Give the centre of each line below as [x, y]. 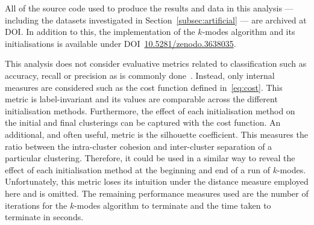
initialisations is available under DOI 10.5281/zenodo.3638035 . [121, 43]
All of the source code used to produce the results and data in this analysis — [149, 8]
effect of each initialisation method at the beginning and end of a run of [137, 169]
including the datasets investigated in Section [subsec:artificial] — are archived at [156, 20]
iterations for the [36, 205]
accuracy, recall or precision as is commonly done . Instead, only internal [140, 75]
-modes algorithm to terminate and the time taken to [173, 205]
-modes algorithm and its [249, 32]
